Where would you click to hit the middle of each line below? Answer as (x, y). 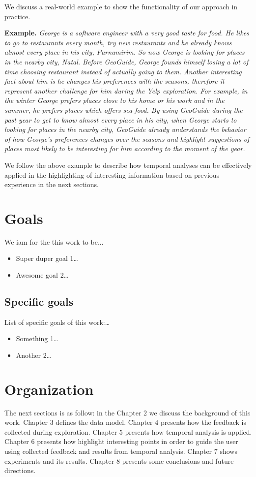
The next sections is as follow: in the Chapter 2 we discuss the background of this (128, 412)
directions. (20, 470)
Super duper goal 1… (47, 258)
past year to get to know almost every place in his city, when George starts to (121, 119)
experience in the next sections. (52, 184)
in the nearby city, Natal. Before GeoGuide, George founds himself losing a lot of (127, 61)
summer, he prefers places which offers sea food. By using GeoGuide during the (124, 110)
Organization (49, 389)
